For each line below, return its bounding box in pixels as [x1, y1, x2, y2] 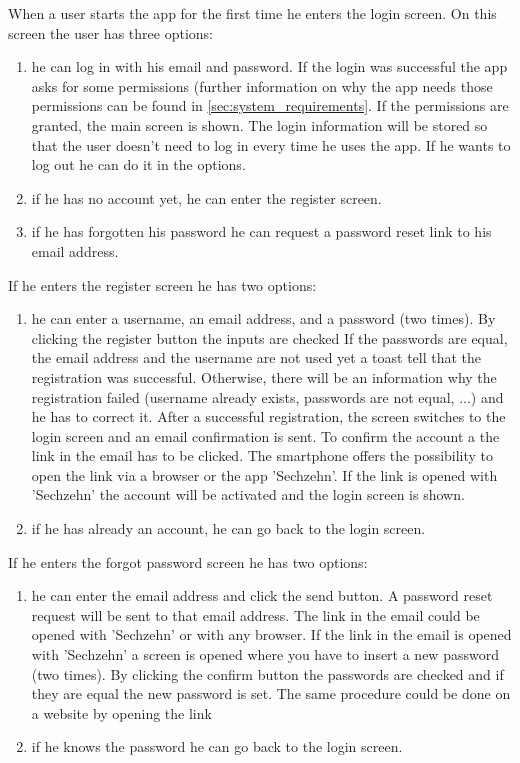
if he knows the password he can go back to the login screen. [31, 736, 403, 757]
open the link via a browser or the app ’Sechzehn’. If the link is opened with [31, 464, 498, 485]
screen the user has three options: [8, 22, 213, 43]
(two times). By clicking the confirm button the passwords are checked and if [31, 663, 504, 684]
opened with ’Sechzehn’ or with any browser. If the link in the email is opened [31, 624, 512, 645]
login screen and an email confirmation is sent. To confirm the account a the [31, 425, 500, 446]
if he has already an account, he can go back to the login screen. [31, 518, 426, 539]
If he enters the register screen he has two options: [8, 274, 317, 295]
